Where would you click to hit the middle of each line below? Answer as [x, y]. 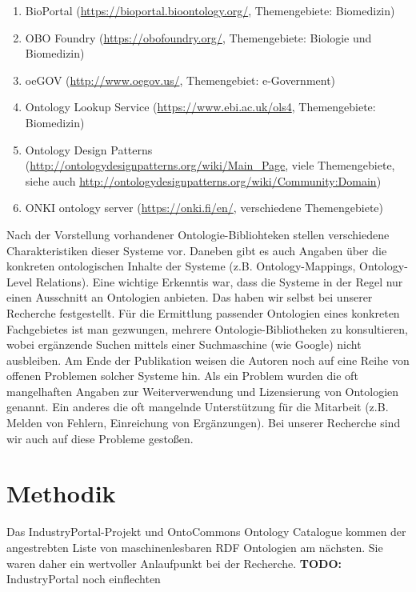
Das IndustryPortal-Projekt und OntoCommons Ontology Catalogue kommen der [206, 532]
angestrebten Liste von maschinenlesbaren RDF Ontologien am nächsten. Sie [195, 547]
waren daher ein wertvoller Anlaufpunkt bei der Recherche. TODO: [174, 563]
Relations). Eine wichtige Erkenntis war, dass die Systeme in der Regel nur [219, 281]
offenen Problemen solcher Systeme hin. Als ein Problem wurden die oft [182, 376]
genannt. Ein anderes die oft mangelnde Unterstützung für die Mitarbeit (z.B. [198, 407]
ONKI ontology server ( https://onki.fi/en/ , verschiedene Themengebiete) [204, 208]
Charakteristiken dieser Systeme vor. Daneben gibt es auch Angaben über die [197, 250]
